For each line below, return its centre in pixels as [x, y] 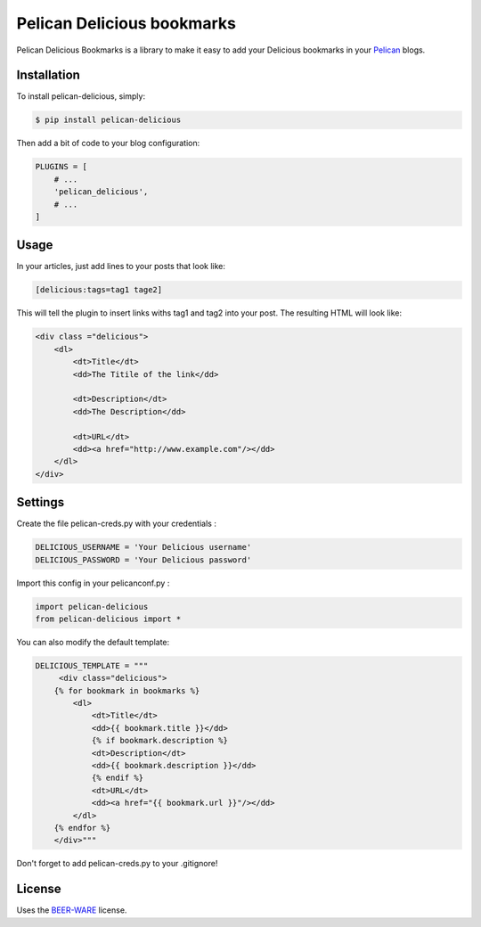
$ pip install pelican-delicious [108, 120]
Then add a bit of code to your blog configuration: [108, 144]
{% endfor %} [82, 828]
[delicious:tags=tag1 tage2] [99, 290]
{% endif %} [118, 778]
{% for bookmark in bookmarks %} [127, 690]
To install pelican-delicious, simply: [81, 96]
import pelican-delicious [92, 607]
